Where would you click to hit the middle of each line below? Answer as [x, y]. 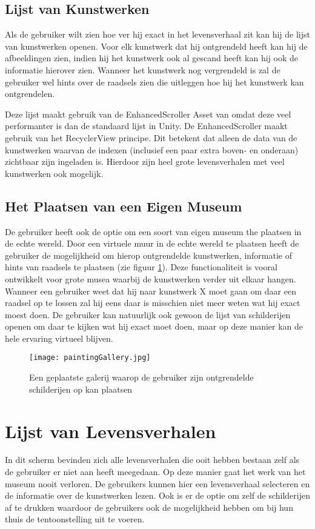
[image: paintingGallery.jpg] [90, 358]
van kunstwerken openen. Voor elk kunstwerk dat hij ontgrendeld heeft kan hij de [156, 46]
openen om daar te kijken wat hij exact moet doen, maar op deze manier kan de [154, 326]
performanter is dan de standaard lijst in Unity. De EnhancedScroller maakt [146, 126]
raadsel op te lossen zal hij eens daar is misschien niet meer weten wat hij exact [153, 303]
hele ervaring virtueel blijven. [59, 338]
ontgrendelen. [30, 94]
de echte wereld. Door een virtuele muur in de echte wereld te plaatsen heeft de [152, 243]
